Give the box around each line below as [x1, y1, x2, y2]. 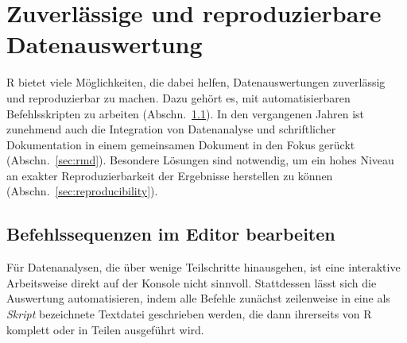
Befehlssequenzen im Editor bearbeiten [6, 222, 335, 246]
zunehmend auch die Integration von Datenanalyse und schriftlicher [6, 121, 336, 137]
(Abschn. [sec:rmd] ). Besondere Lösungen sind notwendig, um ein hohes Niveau [6, 152, 394, 168]
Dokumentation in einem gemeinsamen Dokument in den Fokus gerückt [6, 136, 355, 152]
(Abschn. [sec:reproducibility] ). [6, 183, 158, 199]
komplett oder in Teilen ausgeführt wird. [6, 321, 204, 337]
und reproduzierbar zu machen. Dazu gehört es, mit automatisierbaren [6, 89, 351, 106]
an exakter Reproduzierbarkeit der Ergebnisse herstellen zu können [6, 167, 333, 183]
